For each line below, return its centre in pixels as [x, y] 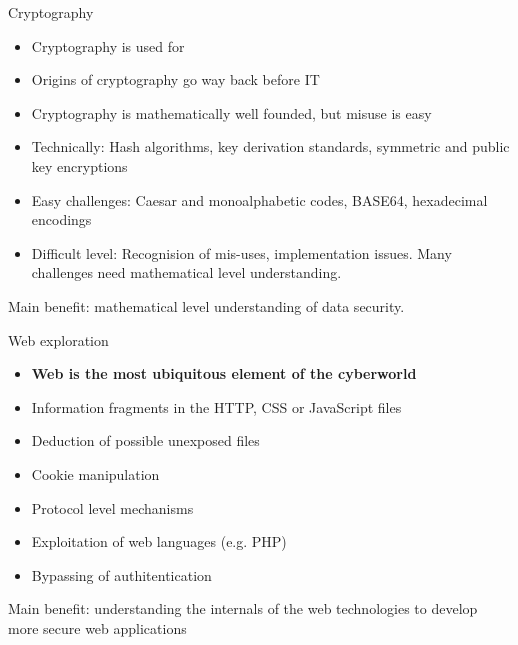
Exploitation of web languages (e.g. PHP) [159, 541]
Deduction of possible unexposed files [145, 440]
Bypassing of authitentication [121, 574]
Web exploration [58, 339]
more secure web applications [97, 627]
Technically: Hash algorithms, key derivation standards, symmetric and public [270, 146]
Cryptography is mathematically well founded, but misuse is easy [231, 112]
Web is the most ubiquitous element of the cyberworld [224, 373]
